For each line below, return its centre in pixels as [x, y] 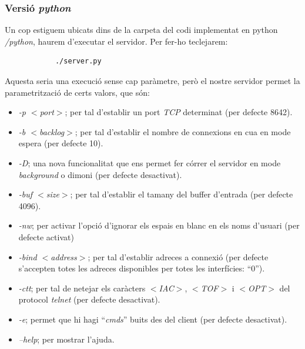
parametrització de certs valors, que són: [77, 92]
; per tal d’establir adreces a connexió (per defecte [178, 256]
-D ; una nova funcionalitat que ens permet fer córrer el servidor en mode [150, 162]
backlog [52, 131]
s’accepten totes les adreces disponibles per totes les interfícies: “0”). [142, 268]
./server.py [78, 61]
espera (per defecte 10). [61, 143]
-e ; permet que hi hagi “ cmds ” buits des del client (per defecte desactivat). [153, 319]
